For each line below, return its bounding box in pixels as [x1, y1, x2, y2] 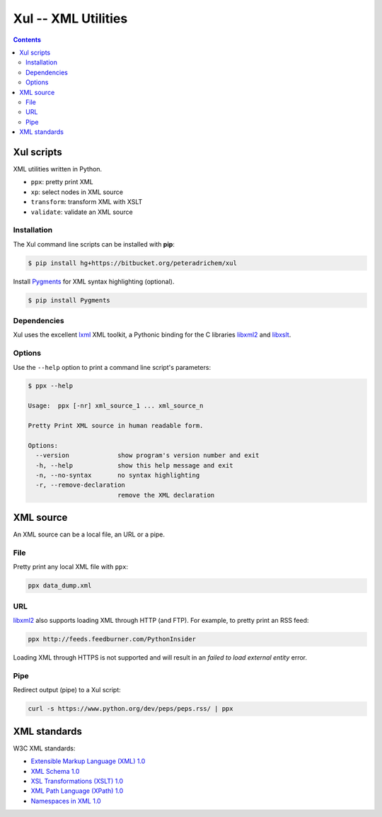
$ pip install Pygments [28, 296, 111, 304]
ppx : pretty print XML [30, 178, 93, 186]
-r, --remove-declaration [35, 481, 125, 489]
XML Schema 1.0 [30, 767, 80, 775]
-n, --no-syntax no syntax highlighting [35, 471, 200, 479]
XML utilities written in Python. [13, 164, 103, 173]
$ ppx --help [28, 382, 74, 390]
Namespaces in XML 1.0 [30, 796, 102, 805]
